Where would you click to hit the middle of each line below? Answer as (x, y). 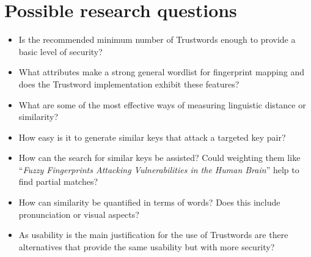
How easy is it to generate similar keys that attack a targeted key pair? (152, 137)
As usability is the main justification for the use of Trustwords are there (153, 235)
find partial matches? (58, 181)
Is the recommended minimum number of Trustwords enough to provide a (157, 39)
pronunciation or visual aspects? (79, 214)
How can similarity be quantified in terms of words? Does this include (149, 202)
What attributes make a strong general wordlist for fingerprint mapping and (162, 72)
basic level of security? (60, 51)
